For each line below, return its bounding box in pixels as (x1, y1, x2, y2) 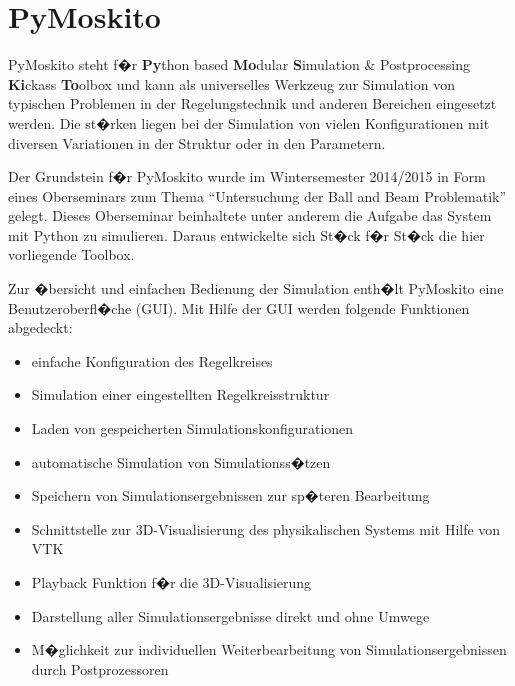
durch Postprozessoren (31, 658, 169, 679)
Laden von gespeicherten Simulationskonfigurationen (31, 418, 354, 439)
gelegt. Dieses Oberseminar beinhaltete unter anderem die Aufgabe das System (8, 205, 492, 226)
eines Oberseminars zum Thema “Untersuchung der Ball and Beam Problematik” (8, 185, 507, 206)
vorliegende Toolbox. (8, 244, 135, 265)
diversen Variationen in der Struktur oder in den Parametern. (8, 132, 386, 153)
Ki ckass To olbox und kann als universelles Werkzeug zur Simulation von (8, 73, 455, 94)
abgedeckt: (8, 317, 73, 338)
